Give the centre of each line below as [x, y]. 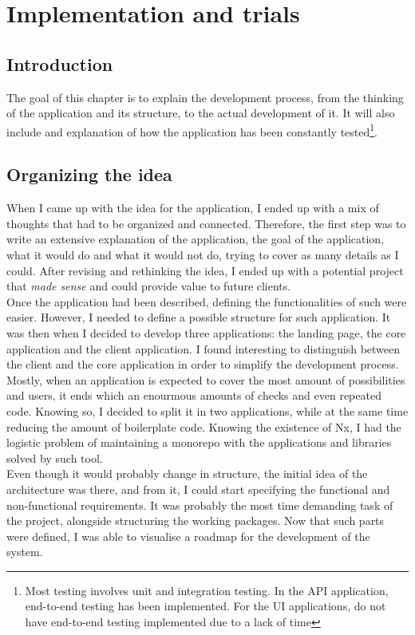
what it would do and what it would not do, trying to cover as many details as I [203, 254]
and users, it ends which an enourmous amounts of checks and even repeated [194, 395]
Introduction [60, 63]
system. [25, 552]
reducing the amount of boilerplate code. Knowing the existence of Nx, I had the [204, 426]
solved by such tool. [55, 458]
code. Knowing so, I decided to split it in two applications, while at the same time [207, 410]
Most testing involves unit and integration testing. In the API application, [207, 590]
